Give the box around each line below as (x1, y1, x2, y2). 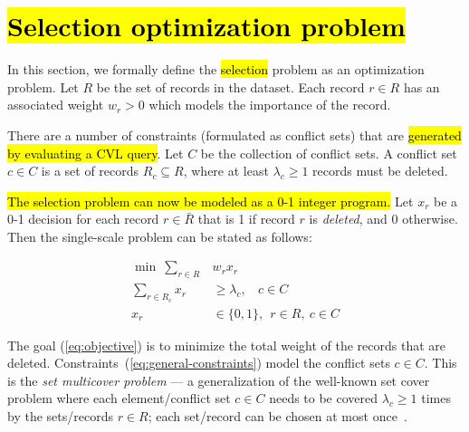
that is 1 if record (197, 209, 295, 228)
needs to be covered (269, 389, 378, 408)
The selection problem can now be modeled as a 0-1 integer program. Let (7, 191, 414, 210)
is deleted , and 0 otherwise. (309, 209, 458, 228)
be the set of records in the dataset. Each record (96, 77, 365, 96)
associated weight (7, 95, 104, 114)
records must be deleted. (312, 161, 448, 180)
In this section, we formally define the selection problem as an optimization (7, 60, 425, 79)
